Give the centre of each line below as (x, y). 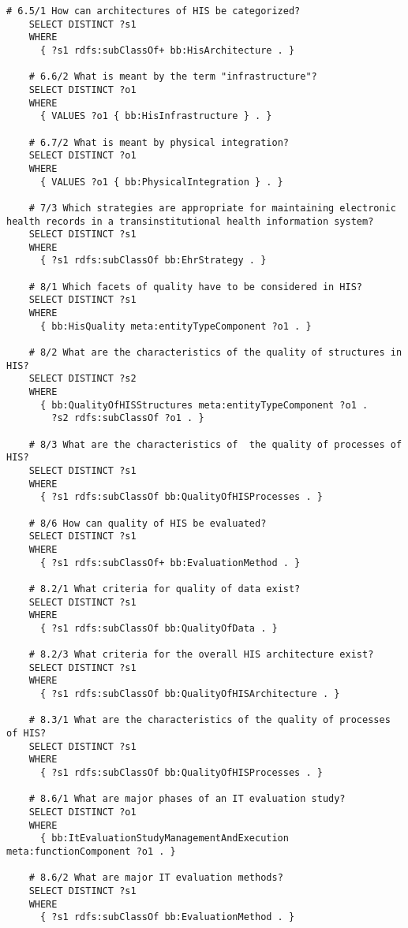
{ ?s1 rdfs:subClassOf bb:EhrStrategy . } (153, 261)
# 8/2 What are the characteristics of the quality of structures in (215, 353)
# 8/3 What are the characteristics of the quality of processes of (215, 444)
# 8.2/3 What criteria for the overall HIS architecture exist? (201, 655)
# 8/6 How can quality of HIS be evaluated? (148, 523)
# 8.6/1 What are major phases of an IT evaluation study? (187, 799)
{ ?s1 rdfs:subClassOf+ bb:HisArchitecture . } (167, 50)
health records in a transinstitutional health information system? (190, 221)
